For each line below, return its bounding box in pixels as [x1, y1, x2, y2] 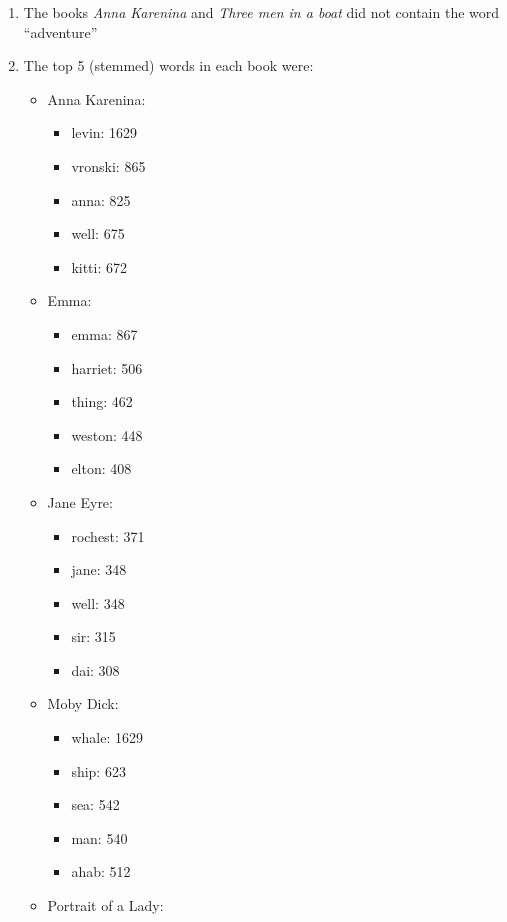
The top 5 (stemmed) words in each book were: [23, 55, 314, 76]
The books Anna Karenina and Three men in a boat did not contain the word [23, 2, 500, 22]
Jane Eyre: [47, 491, 113, 512]
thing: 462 [71, 391, 133, 412]
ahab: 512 [71, 861, 131, 882]
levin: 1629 [71, 122, 138, 143]
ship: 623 [71, 760, 126, 781]
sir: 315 [71, 626, 116, 647]
